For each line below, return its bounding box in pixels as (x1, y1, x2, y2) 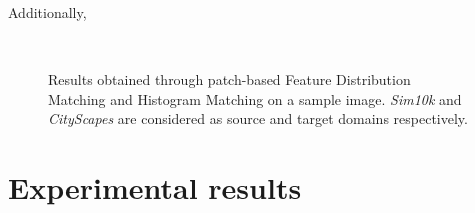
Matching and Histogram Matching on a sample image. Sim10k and (48, 88, 462, 109)
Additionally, (8, 2, 87, 22)
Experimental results (8, 167, 302, 208)
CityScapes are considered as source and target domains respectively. (48, 108, 468, 129)
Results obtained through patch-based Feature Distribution (48, 69, 411, 90)
